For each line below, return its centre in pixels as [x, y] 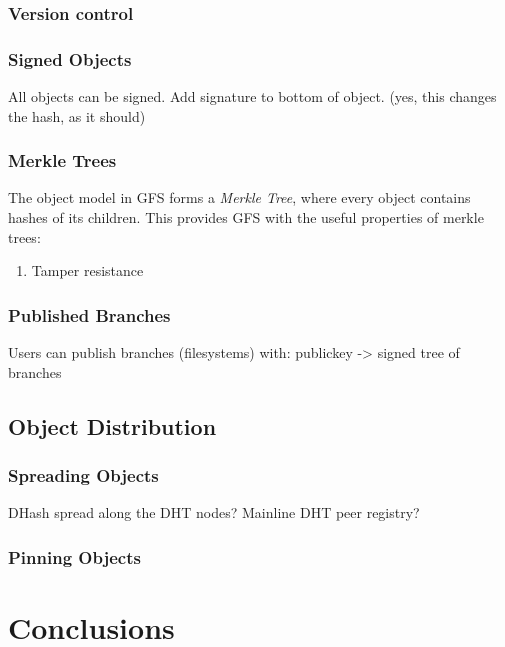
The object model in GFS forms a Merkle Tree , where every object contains [239, 197]
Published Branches [89, 314]
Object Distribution [112, 425]
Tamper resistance [87, 270]
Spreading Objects [83, 474]
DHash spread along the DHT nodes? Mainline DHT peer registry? [214, 512]
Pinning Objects [74, 556]
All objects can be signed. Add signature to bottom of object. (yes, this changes [252, 96]
